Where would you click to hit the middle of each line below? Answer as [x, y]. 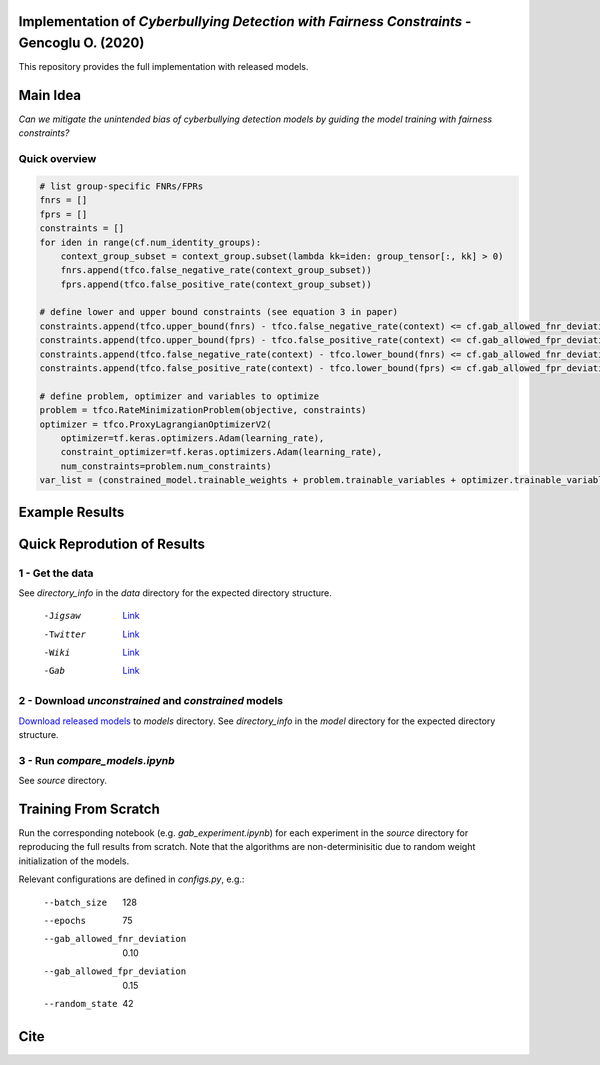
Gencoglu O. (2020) [81, 43]
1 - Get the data [56, 573]
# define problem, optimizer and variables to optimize [179, 396]
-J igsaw [62, 616]
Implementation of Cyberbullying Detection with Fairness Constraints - [245, 21]
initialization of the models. [74, 861]
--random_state [81, 1003]
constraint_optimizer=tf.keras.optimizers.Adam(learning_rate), [221, 452]
